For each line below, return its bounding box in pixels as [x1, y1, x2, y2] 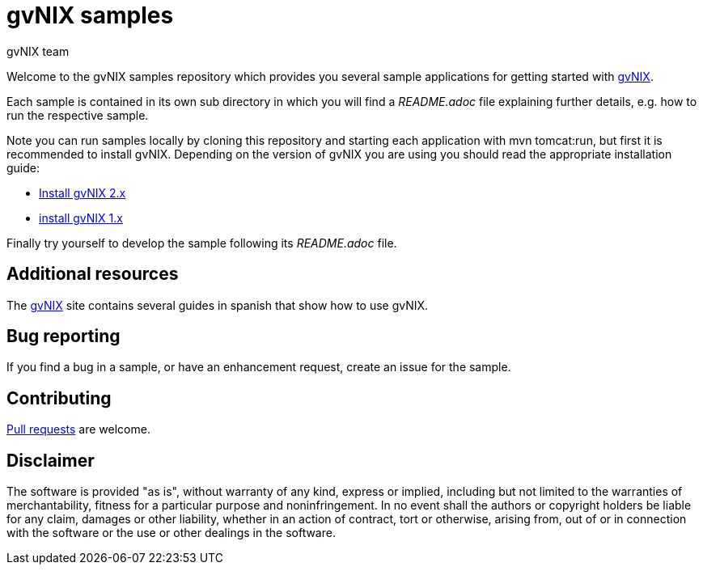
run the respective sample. [6, 108, 149, 122]
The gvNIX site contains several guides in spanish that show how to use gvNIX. [6, 298, 429, 312]
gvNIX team [6, 44, 70, 58]
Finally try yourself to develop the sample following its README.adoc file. [6, 235, 397, 250]
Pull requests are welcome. [6, 422, 150, 437]
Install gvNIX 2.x [39, 185, 126, 200]
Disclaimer [6, 450, 95, 471]
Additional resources [6, 264, 179, 285]
